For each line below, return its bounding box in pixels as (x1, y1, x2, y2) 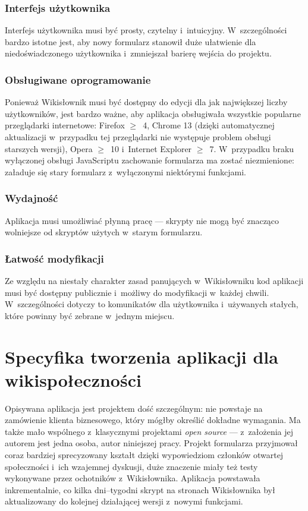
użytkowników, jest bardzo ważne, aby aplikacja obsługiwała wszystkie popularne (5, 107, 301, 119)
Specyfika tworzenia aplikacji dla (5, 344, 278, 368)
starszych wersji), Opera (5, 142, 93, 154)
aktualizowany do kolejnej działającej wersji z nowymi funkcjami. (5, 495, 243, 507)
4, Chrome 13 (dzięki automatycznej (143, 119, 275, 131)
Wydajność (5, 191, 58, 206)
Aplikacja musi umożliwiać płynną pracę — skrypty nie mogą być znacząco (5, 214, 279, 226)
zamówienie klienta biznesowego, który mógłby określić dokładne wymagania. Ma (5, 414, 301, 426)
